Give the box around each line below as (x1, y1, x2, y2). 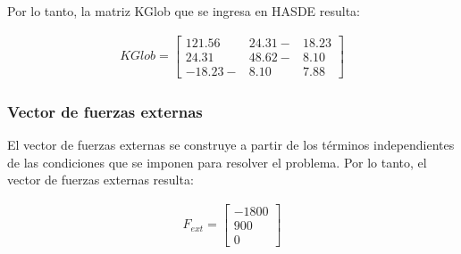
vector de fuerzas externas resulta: (7, 170, 194, 189)
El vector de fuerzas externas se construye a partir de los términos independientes (7, 135, 455, 153)
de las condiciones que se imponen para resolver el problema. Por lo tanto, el (7, 152, 427, 171)
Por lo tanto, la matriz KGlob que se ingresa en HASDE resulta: (7, 2, 361, 20)
